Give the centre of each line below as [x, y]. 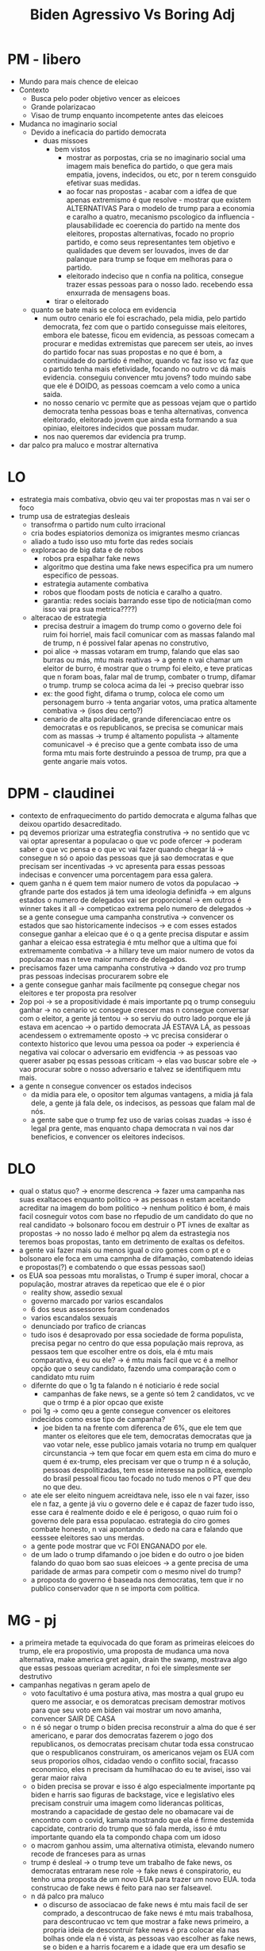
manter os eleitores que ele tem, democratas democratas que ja [147, 1436]
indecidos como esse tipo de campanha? [98, 1419]
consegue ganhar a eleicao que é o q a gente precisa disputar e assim [134, 933]
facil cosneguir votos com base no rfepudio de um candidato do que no [136, 1216]
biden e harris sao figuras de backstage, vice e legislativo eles [133, 1794]
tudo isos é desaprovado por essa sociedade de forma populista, [137, 1334]
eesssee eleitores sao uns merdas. [87, 1537]
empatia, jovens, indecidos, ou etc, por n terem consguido [161, 174]
